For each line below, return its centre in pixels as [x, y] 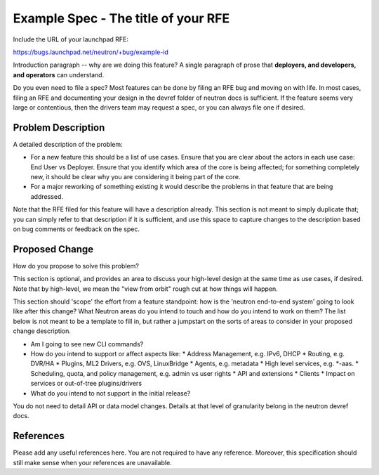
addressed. [47, 196]
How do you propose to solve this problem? [76, 266]
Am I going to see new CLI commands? [87, 344]
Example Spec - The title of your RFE [121, 18]
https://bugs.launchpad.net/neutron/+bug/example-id [91, 52]
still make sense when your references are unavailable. [92, 462]
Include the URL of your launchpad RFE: [71, 39]
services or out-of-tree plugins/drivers [86, 384]
